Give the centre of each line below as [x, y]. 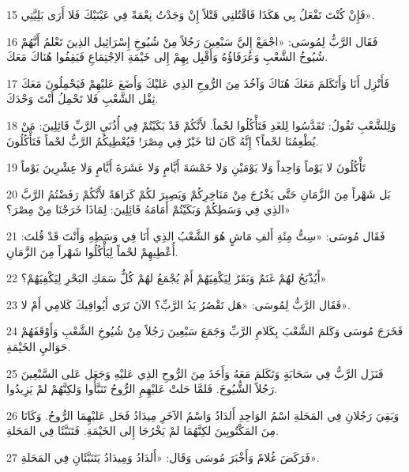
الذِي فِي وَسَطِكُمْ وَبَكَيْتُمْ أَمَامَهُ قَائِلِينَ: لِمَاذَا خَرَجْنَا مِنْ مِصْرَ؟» [148, 209]
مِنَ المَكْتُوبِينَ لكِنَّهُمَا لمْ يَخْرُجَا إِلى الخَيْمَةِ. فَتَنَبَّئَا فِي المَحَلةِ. [143, 430]
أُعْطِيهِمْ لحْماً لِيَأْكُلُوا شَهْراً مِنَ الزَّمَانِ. [92, 251]
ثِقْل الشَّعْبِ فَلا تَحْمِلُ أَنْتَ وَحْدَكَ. [83, 98]
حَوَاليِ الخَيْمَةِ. [39, 346]
